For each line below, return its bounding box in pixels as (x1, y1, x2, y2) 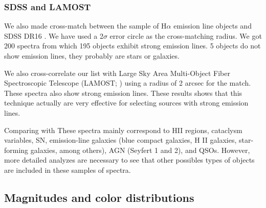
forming (4, 144, 29, 155)
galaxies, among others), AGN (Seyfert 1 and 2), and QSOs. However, (30, 144, 250, 155)
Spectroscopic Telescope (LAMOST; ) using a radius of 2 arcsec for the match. (4, 77, 251, 88)
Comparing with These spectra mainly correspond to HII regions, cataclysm (4, 124, 242, 135)
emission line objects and (173, 20, 252, 31)
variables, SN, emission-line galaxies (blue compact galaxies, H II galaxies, (4, 135, 237, 145)
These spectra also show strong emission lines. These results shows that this (4, 87, 242, 98)
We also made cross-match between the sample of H (4, 20, 167, 31)
